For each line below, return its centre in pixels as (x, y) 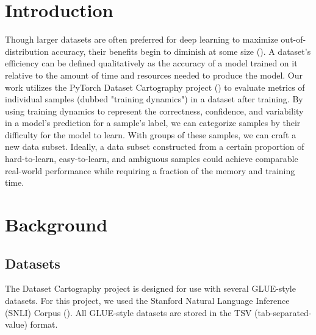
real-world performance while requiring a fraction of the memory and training (150, 170)
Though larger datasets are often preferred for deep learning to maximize (142, 39)
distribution (27, 51)
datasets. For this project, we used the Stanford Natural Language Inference (147, 301)
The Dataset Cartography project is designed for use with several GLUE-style (150, 288)
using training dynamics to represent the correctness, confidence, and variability (154, 111)
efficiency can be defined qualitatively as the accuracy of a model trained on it (151, 63)
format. (44, 324)
